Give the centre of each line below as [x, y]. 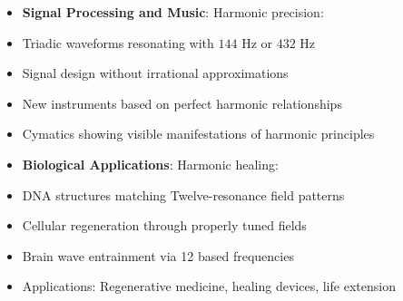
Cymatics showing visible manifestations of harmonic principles [198, 134]
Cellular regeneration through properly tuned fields [164, 225]
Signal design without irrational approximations [155, 73]
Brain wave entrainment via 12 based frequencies [158, 255]
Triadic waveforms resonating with [118, 42]
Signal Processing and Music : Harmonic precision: [173, 12]
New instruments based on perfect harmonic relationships [182, 103]
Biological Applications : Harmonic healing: [150, 164]
